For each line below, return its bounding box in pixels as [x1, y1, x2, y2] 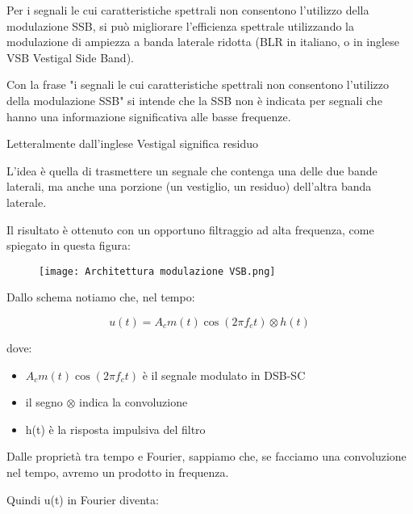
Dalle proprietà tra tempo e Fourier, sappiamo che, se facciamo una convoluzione [6, 448, 407, 465]
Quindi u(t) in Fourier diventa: [6, 491, 159, 508]
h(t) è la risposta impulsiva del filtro [25, 420, 206, 437]
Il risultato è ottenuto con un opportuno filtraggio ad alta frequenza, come [6, 221, 374, 238]
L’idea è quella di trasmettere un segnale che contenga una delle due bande [6, 162, 378, 179]
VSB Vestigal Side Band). [6, 48, 134, 65]
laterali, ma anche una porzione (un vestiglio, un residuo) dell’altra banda [6, 178, 372, 195]
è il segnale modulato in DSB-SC [142, 366, 306, 383]
